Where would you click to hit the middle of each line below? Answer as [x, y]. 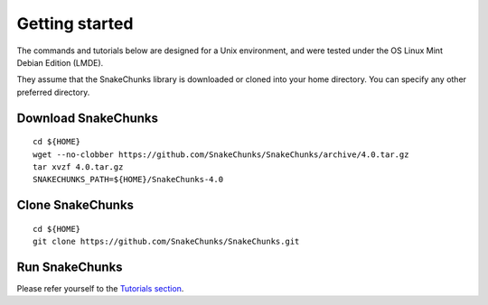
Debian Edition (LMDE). [60, 62]
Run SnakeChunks [70, 267]
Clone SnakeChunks [75, 205]
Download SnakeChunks [87, 118]
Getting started [75, 23]
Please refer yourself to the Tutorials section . [100, 288]
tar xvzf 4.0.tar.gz [78, 166]
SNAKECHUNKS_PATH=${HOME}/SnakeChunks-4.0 [128, 180]
